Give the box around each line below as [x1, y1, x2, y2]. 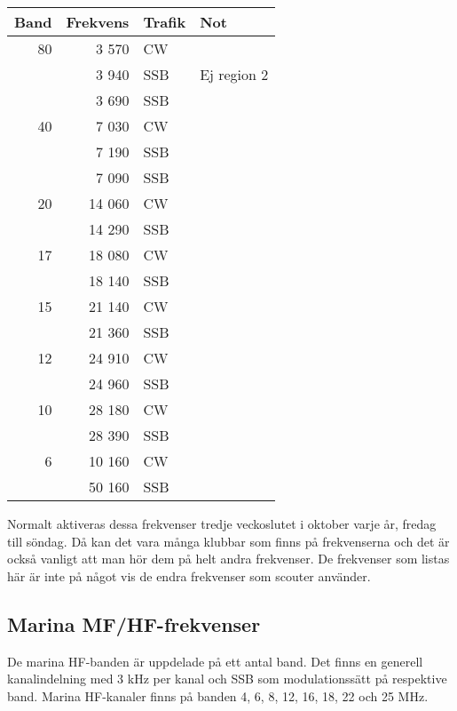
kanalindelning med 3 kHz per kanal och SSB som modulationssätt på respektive [7, 669, 447, 688]
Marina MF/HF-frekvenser [7, 610, 261, 637]
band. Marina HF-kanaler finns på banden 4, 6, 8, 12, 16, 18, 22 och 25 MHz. [7, 686, 429, 705]
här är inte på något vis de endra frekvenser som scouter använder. [7, 566, 371, 585]
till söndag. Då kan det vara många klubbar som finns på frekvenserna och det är [7, 531, 450, 550]
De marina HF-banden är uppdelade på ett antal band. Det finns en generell [7, 651, 423, 670]
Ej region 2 [200, 64, 269, 84]
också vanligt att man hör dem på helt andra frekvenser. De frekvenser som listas [7, 549, 450, 568]
